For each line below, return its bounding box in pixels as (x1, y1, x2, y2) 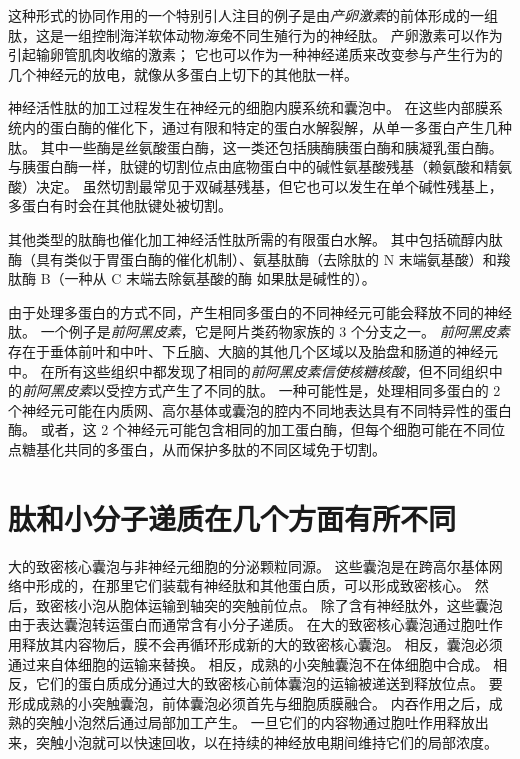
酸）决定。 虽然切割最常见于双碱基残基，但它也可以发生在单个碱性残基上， (8, 175, 503, 196)
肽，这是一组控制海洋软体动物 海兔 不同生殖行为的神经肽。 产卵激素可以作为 (8, 24, 503, 45)
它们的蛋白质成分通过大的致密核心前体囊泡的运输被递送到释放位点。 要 (35, 673, 503, 694)
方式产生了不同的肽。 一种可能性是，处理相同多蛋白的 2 (133, 380, 501, 401)
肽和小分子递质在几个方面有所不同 (8, 497, 457, 538)
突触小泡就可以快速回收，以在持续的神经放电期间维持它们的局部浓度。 (35, 731, 498, 752)
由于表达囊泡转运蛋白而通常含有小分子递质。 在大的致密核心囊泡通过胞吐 (8, 614, 489, 635)
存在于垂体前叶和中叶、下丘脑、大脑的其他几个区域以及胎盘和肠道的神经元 (8, 340, 498, 361)
